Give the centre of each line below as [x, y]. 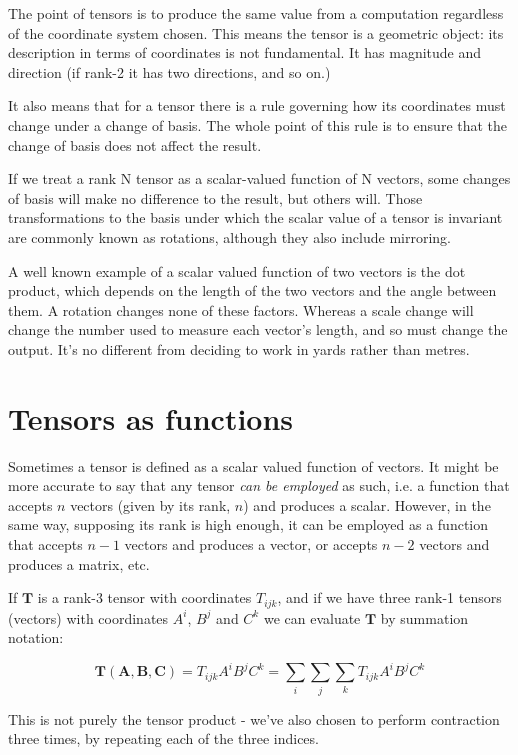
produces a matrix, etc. [79, 563]
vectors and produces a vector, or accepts [251, 544]
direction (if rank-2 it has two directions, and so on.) [169, 71]
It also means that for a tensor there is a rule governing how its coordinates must [257, 105]
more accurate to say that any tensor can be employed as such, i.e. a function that [259, 485]
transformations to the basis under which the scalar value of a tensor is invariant [255, 217]
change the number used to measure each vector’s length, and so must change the [258, 329]
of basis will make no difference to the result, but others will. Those [215, 197]
